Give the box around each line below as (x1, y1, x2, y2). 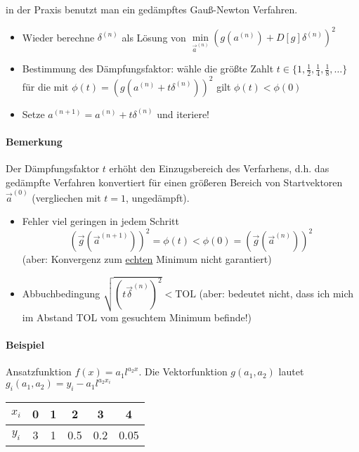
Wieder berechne (22, 30, 95, 44)
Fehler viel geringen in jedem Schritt (22, 214, 179, 228)
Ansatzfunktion (6, 364, 72, 379)
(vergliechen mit (32, 190, 101, 205)
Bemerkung (6, 134, 63, 148)
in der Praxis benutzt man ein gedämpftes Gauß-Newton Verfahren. (6, 2, 298, 16)
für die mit (22, 79, 69, 93)
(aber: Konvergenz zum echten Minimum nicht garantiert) (22, 252, 272, 266)
